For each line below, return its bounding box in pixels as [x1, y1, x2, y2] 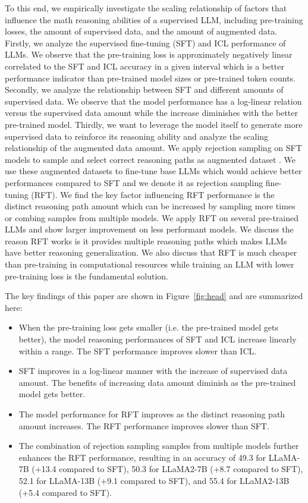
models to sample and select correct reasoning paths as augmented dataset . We [5, 153, 296, 165]
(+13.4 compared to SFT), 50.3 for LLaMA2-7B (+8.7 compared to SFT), [32, 463, 303, 475]
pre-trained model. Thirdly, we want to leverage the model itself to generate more [5, 118, 303, 130]
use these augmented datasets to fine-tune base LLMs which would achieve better [5, 165, 302, 177]
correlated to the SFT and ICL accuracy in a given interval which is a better [5, 59, 285, 72]
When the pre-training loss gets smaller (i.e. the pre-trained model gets [18, 321, 278, 334]
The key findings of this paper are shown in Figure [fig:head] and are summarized [5, 290, 303, 302]
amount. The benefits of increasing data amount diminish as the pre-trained [18, 376, 296, 388]
